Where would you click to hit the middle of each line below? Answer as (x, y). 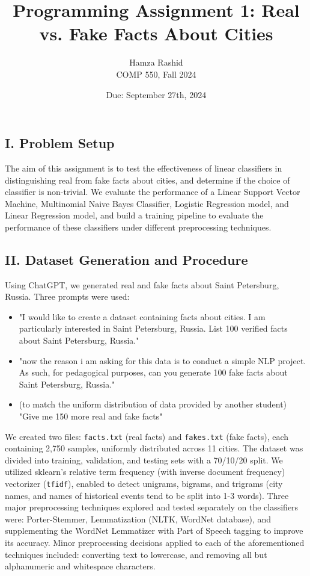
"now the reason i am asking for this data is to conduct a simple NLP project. (163, 360)
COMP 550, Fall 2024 (156, 74)
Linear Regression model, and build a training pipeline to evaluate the (134, 215)
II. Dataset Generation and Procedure (126, 259)
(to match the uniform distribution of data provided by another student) (153, 404)
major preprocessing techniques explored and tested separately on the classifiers (152, 507)
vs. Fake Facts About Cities (156, 33)
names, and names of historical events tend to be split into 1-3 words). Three (147, 495)
